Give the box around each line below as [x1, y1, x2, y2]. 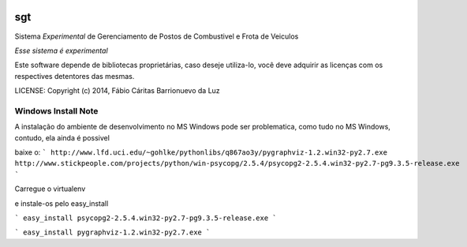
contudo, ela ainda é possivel [14, 133, 110, 142]
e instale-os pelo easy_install [14, 198, 109, 208]
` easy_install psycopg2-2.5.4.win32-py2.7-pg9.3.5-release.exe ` [14, 213, 278, 223]
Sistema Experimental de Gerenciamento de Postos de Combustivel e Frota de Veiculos [14, 32, 299, 41]
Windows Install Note [14, 105, 99, 116]
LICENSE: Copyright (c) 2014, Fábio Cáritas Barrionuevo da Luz [14, 86, 220, 95]
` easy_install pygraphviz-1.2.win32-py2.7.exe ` [14, 228, 211, 237]
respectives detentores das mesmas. [14, 71, 135, 80]
